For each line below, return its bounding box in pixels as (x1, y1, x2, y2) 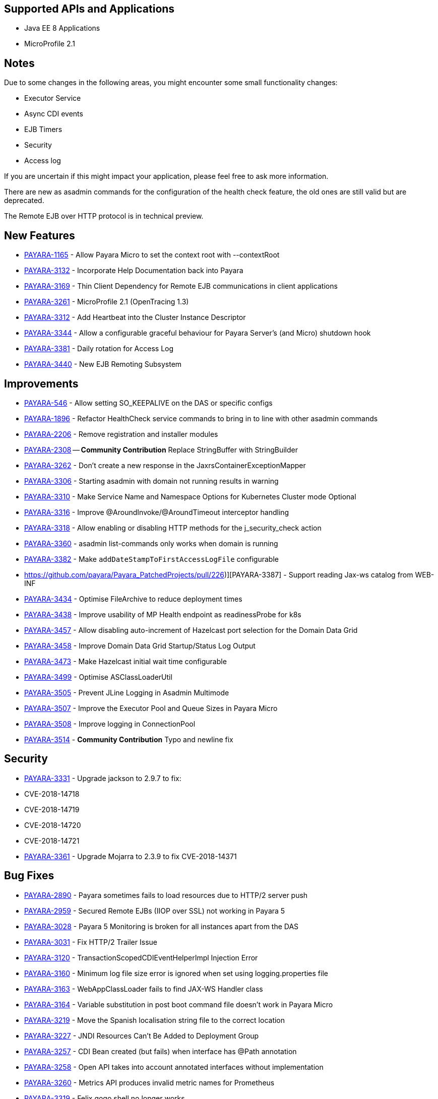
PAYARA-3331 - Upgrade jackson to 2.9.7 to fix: (24, 773, 181, 783)
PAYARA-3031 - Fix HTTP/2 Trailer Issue (24, 937, 157, 946)
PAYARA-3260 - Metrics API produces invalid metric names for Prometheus (24, 1078, 275, 1087)
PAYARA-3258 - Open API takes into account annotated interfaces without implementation (24, 1062, 324, 1071)
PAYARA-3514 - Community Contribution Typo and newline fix (24, 735, 233, 744)
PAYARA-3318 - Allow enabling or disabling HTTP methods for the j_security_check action (24, 523, 322, 532)
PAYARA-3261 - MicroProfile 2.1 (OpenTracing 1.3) (24, 297, 189, 306)
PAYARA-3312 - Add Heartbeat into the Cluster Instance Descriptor (24, 313, 246, 322)
